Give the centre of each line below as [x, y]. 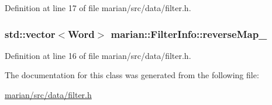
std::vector [30, 34]
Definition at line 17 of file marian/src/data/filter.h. [98, 8]
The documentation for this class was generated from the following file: [132, 75]
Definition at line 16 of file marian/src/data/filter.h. [98, 55]
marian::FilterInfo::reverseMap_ [189, 34]
